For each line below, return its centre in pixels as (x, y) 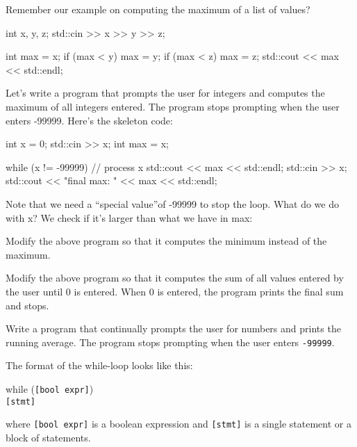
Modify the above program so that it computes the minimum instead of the (166, 241)
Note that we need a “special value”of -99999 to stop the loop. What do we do (172, 203)
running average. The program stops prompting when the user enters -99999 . (170, 342)
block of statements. (48, 437)
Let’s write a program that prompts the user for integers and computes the (165, 93)
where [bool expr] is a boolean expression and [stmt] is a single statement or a (178, 424)
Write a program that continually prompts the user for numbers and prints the (173, 328)
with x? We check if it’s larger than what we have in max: (129, 217)
